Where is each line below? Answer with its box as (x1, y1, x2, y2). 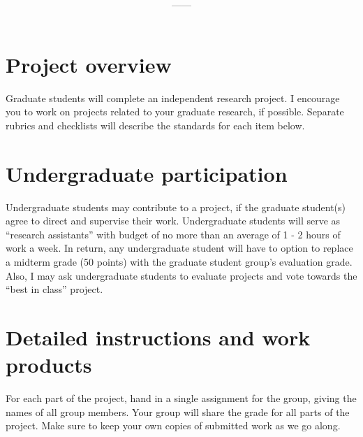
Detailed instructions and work (6, 322, 311, 351)
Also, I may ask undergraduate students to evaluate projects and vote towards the (6, 268, 357, 282)
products (6, 350, 92, 379)
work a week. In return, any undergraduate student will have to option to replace (6, 241, 353, 255)
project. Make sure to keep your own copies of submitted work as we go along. (6, 418, 341, 433)
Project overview (6, 50, 172, 78)
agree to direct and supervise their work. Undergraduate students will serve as (6, 213, 341, 228)
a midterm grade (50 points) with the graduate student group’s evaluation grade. (6, 255, 353, 268)
